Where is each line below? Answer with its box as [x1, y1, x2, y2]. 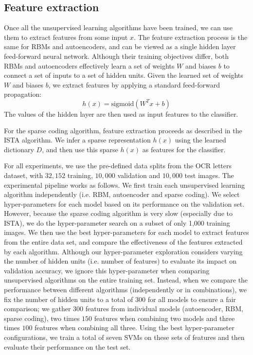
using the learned [175, 135, 226, 145]
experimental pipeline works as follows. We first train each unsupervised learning [4, 179, 245, 190]
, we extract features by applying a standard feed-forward [48, 79, 220, 89]
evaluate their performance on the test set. [4, 341, 131, 352]
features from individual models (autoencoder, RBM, [85, 303, 244, 314]
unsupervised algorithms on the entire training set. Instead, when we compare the [4, 275, 248, 285]
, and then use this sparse [42, 144, 118, 154]
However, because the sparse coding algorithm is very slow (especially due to [4, 208, 233, 218]
